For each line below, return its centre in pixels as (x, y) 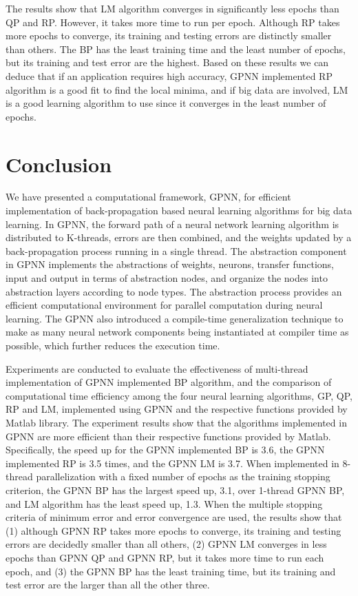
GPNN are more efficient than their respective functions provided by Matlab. (168, 436)
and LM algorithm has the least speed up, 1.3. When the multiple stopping (164, 503)
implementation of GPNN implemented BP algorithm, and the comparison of (169, 382)
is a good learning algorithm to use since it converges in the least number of (166, 103)
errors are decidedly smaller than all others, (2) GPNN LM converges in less (166, 544)
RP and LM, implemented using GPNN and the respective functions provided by (177, 409)
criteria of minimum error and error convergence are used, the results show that (174, 517)
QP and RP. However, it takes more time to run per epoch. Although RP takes (173, 22)
